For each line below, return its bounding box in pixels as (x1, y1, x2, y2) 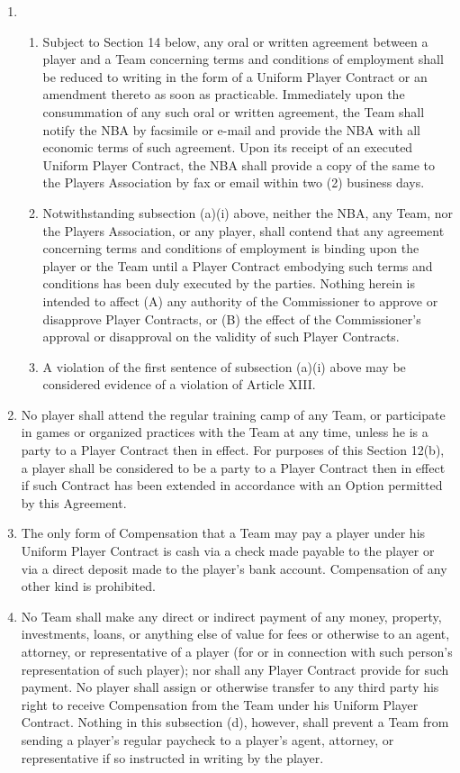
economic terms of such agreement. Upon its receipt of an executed (42, 138, 413, 157)
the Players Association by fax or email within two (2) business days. (42, 173, 425, 192)
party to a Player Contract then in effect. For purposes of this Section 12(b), (21, 441, 445, 459)
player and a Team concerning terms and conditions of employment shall (42, 50, 444, 68)
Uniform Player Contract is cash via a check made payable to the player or (21, 541, 435, 560)
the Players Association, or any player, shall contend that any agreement (42, 221, 445, 240)
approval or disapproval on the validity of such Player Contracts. (42, 327, 400, 346)
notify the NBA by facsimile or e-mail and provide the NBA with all (42, 120, 420, 139)
